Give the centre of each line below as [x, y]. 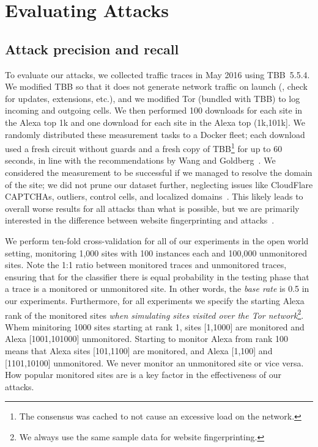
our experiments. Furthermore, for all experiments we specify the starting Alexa [155, 300]
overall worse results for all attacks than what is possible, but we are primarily [152, 208]
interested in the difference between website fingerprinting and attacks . [140, 220]
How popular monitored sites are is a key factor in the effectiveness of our [143, 375]
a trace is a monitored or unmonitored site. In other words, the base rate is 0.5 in [157, 289]
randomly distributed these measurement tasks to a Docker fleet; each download [155, 134]
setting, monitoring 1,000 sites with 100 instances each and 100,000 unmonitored [156, 253]
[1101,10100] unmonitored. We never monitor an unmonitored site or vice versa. [154, 362]
